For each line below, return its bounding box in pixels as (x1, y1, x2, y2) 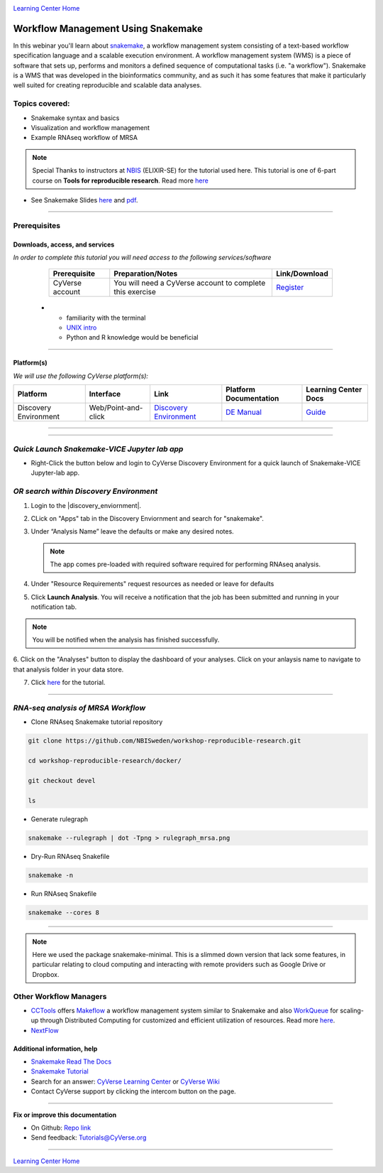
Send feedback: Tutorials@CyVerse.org (30, 1133, 147, 1142)
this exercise (113, 287, 156, 297)
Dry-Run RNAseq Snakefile (30, 852, 110, 860)
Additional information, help (13, 1044, 98, 1053)
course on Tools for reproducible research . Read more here (32, 176, 209, 185)
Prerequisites (13, 220, 60, 230)
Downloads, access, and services (13, 240, 115, 249)
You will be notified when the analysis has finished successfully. (32, 636, 220, 644)
